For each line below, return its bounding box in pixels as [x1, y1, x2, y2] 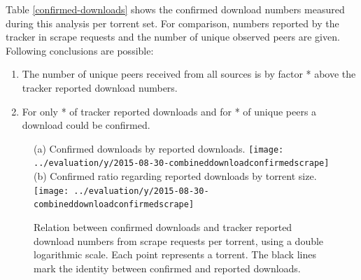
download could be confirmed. [22, 118, 150, 132]
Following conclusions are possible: [6, 43, 154, 57]
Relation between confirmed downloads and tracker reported [34, 219, 292, 234]
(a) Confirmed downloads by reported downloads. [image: [34, 141, 284, 155]
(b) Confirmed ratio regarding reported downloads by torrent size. [34, 169, 317, 183]
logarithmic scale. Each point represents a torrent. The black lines [34, 247, 316, 262]
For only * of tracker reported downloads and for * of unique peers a [22, 104, 317, 118]
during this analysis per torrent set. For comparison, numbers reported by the [6, 15, 339, 30]
